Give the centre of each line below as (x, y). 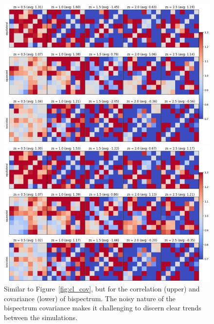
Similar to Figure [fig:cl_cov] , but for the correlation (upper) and (102, 289)
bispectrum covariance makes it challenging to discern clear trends (103, 308)
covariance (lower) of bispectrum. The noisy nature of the (90, 298)
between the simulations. (41, 317)
